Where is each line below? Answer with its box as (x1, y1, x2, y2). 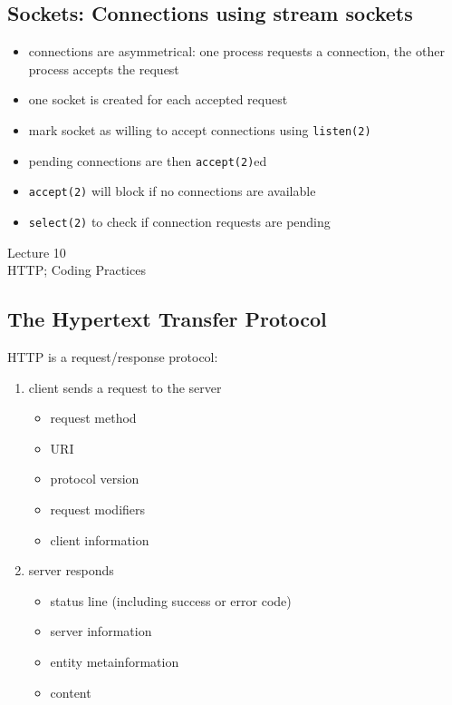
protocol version (50, 469, 139, 488)
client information (50, 530, 149, 549)
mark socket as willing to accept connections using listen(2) (28, 120, 371, 139)
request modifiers (50, 499, 146, 518)
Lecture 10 (7, 242, 66, 261)
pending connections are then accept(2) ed (28, 151, 267, 170)
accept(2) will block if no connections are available (28, 181, 316, 201)
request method (50, 408, 137, 427)
